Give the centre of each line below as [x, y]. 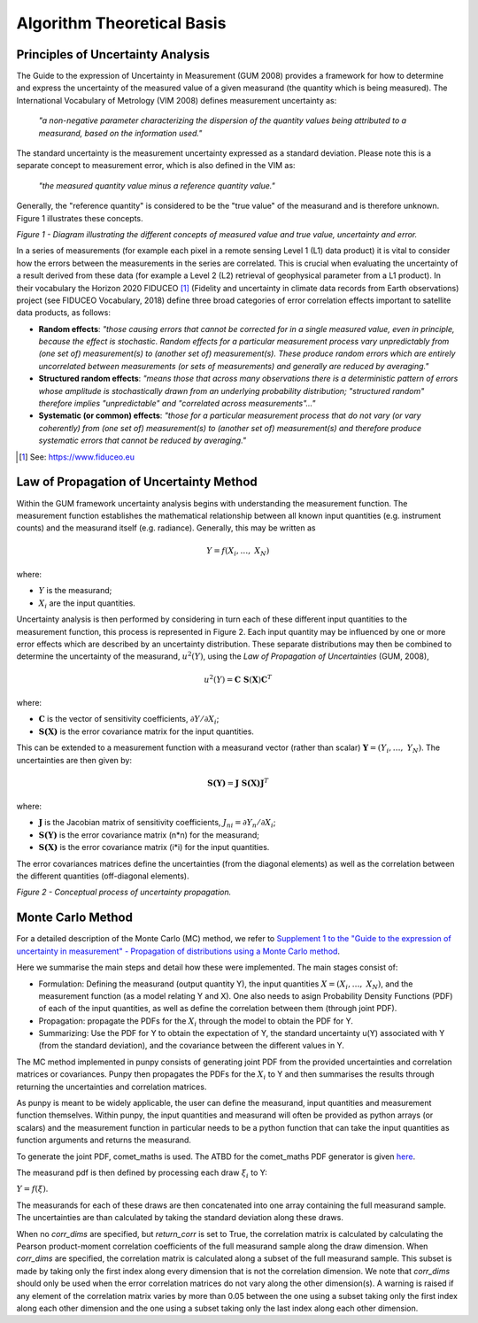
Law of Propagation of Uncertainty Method [137, 482]
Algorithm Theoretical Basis [121, 23]
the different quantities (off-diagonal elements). [103, 876]
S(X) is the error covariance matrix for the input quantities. [146, 731]
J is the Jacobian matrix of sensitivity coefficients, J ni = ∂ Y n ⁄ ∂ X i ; [157, 824]
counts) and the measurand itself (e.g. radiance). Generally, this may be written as [166, 528]
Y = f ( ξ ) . [32, 1189]
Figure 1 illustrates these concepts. [80, 218]
